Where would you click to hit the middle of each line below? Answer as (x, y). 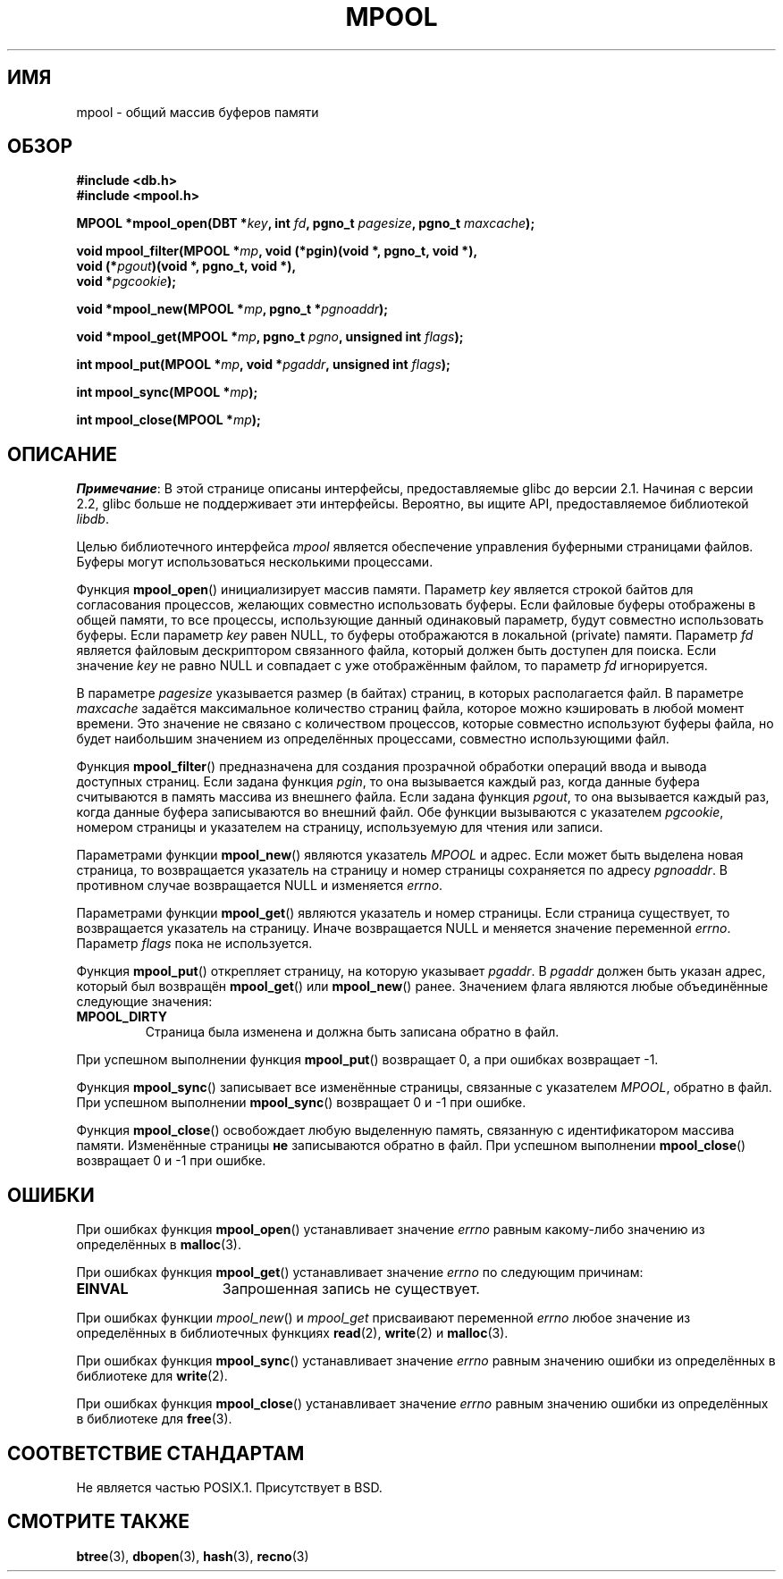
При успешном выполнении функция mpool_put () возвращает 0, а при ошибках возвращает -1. (367, 1060)
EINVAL (102, 1289)
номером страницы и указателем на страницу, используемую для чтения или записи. (340, 827)
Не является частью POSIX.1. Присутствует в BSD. (229, 1487)
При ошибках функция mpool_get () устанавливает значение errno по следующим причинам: (360, 1272)
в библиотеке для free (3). (154, 1419)
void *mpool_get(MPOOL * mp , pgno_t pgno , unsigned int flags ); (270, 337)
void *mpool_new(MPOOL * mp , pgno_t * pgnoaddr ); (232, 309)
